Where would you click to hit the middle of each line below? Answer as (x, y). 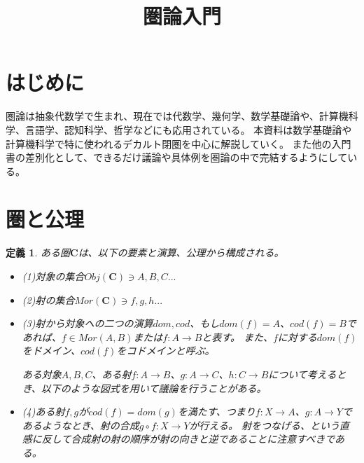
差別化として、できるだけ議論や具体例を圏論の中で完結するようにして (186, 157)
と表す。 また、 (237, 337)
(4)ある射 (43, 412)
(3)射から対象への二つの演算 (87, 323)
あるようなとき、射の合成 (80, 425)
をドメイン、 (51, 351)
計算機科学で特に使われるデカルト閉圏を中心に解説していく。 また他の (169, 143)
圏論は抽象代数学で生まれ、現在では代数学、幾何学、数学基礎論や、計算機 (177, 116)
